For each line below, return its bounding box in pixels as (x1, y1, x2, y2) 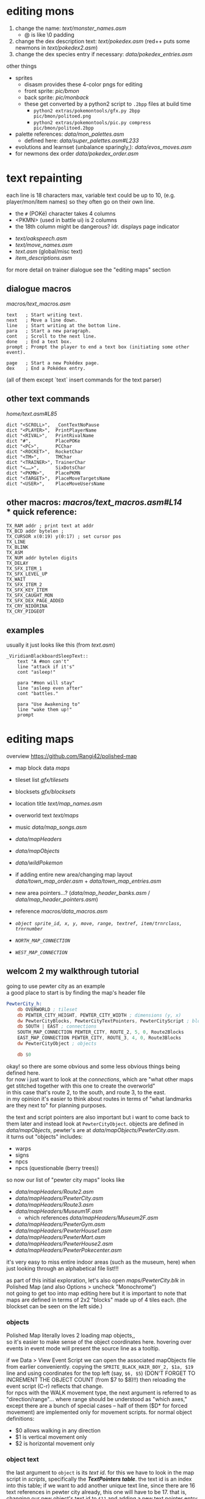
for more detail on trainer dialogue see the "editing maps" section (6, 266, 171, 273)
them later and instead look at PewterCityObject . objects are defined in (6, 1120, 184, 1127)
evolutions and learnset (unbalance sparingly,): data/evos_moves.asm (15, 143, 192, 150)
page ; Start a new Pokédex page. (6, 359, 99, 366)
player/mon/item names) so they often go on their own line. (6, 197, 155, 205)
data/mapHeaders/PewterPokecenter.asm (15, 1246, 122, 1254)
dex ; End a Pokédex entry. (6, 365, 86, 371)
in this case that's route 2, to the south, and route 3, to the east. (6, 1088, 166, 1096)
